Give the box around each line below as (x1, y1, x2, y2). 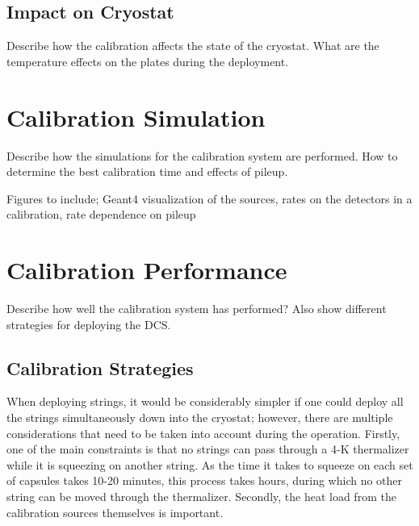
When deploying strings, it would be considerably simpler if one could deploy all (6, 393, 404, 410)
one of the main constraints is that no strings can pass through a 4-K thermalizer (6, 440, 409, 457)
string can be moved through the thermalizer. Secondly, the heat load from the (6, 487, 396, 504)
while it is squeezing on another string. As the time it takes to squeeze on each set (6, 456, 413, 473)
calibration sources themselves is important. (6, 503, 224, 520)
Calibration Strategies (6, 355, 194, 380)
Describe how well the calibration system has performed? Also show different (6, 300, 387, 317)
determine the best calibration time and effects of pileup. (6, 163, 288, 180)
